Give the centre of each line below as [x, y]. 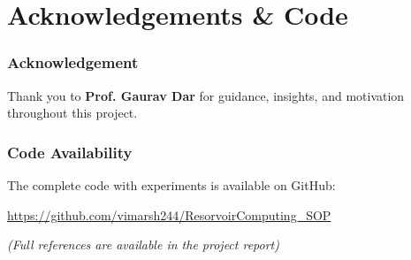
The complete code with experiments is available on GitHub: [171, 185]
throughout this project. [72, 113]
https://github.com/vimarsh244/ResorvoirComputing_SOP [169, 214]
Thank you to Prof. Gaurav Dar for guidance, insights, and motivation [206, 95]
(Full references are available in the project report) [143, 245]
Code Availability [70, 152]
